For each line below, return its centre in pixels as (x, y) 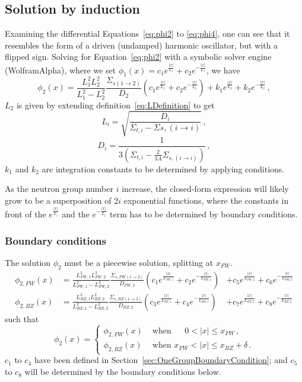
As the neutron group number (59, 189)
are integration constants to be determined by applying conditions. (163, 168)
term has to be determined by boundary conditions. (204, 214)
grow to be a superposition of (58, 200)
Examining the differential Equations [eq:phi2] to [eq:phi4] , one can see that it (147, 33)
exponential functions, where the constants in (206, 200)
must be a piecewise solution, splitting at (139, 262)
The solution (28, 262)
